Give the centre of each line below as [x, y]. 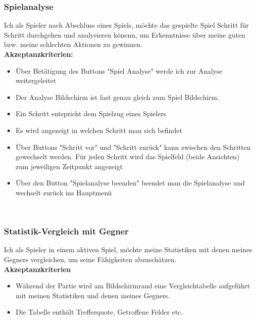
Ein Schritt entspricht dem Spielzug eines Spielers [91, 114]
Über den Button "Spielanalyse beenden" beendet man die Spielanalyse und [130, 183]
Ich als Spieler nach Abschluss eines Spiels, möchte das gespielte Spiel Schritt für [127, 25]
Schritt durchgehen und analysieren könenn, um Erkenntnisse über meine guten [125, 34]
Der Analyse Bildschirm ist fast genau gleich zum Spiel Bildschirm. [117, 97]
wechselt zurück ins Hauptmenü [64, 192]
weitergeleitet [36, 80]
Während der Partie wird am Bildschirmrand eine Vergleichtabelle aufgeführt [133, 286]
